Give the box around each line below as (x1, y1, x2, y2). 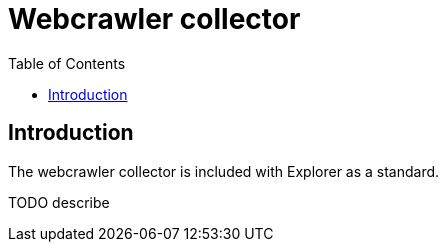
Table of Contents (8, 54, 126, 72)
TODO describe (8, 193, 110, 211)
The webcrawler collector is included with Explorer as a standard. (8, 162, 440, 180)
